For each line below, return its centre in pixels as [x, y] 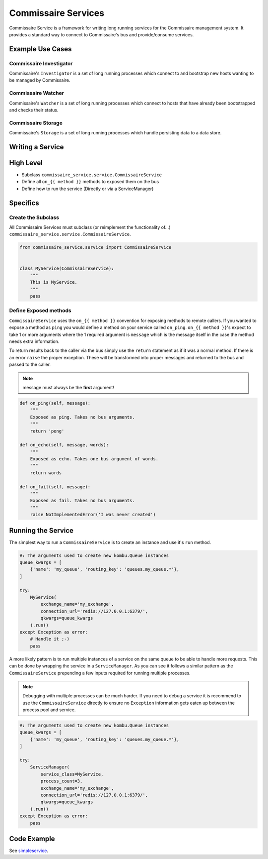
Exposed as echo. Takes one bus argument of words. [94, 459]
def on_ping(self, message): [55, 403]
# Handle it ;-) [50, 639]
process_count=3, [62, 781]
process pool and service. [49, 710]
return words [46, 473]
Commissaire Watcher [37, 93]
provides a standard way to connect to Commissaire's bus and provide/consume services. [101, 34]
